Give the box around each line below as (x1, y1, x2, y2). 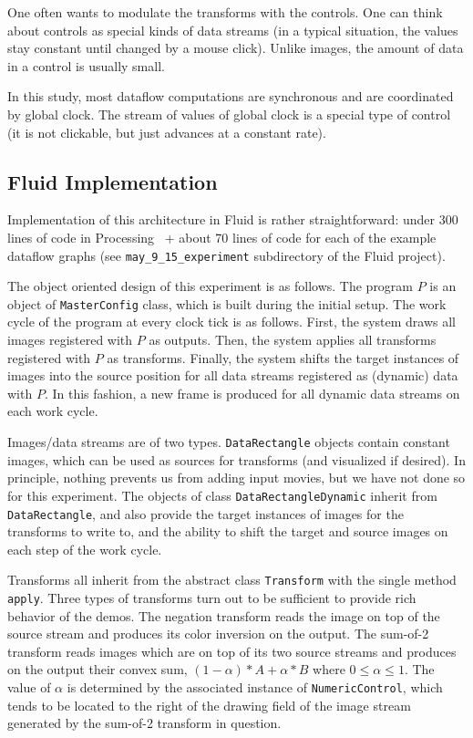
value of (7, 678, 51, 697)
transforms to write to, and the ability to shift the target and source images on (7, 522, 448, 541)
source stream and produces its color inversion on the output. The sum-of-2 (7, 624, 429, 643)
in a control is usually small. (7, 56, 165, 75)
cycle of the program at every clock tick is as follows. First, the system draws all (7, 312, 457, 331)
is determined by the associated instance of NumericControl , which (67, 678, 443, 697)
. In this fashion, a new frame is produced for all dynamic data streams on (44, 383, 460, 402)
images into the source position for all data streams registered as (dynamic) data (7, 366, 458, 385)
